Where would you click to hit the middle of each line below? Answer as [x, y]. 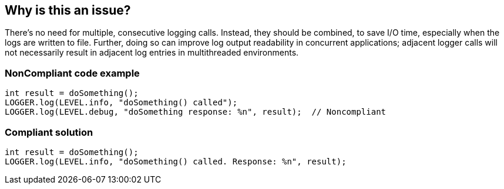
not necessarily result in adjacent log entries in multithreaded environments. [152, 53]
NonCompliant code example [72, 73]
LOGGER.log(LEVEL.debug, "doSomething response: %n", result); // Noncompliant [196, 112]
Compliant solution [49, 132]
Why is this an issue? [68, 10]
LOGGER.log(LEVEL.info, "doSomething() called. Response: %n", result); [176, 161]
